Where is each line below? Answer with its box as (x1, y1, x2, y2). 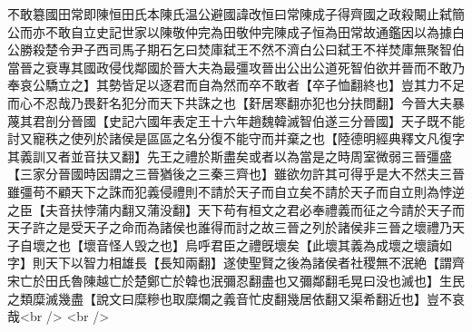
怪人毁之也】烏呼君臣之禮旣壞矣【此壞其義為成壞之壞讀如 (108, 235, 452, 254)
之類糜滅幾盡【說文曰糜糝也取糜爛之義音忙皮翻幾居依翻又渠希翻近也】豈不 (7, 288, 452, 308)
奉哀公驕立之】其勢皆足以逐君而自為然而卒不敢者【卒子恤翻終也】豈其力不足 (7, 75, 465, 94)
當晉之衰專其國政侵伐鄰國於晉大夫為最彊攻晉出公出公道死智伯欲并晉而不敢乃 (7, 57, 465, 76)
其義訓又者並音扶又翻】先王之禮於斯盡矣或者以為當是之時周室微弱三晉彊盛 (7, 146, 452, 165)
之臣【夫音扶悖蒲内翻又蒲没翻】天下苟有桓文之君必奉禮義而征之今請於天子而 (7, 200, 465, 219)
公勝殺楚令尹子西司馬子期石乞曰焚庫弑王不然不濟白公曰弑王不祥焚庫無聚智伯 (7, 40, 465, 59)
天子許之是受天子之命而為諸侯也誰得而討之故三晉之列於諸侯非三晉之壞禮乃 (7, 218, 452, 237)
